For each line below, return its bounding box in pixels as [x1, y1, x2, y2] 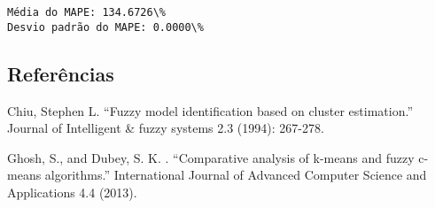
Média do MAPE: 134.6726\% [7, 6, 166, 19]
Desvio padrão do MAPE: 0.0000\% [7, 20, 204, 34]
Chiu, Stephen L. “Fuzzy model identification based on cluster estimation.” [7, 101, 414, 119]
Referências [7, 59, 114, 87]
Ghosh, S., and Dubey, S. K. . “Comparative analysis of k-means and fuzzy [7, 148, 415, 166]
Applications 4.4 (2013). [7, 182, 137, 201]
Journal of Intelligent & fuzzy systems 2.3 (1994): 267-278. [7, 119, 324, 137]
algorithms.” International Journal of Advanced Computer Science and [44, 166, 427, 184]
